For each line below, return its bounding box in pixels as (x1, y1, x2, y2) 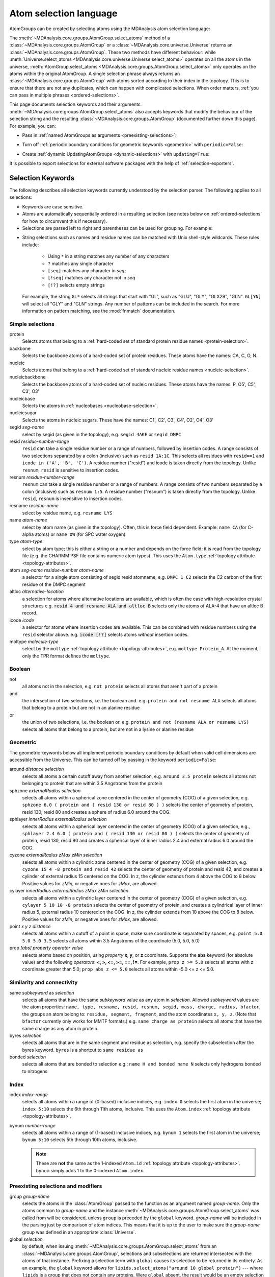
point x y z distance (9, 924, 51, 930)
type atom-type (9, 538, 43, 545)
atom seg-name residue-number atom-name (9, 567, 104, 573)
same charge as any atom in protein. (22, 1025, 99, 1031)
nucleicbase (9, 395, 35, 401)
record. (22, 610, 38, 616)
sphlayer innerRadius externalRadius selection (9, 816, 107, 822)
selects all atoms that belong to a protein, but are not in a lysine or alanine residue (22, 726, 194, 732)
